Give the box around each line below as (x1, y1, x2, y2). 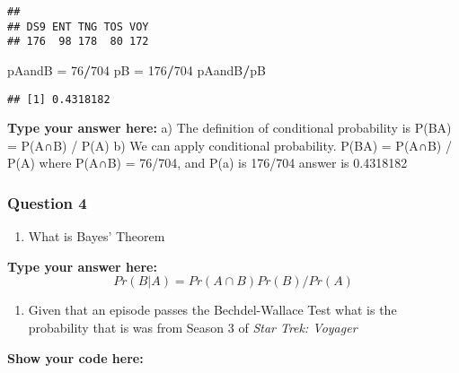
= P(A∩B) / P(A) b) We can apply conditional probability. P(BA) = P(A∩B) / (7, 135, 452, 154)
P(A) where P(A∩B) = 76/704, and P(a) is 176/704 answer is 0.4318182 (7, 153, 408, 172)
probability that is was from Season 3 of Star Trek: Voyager (28, 318, 357, 336)
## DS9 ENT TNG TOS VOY (7, 20, 149, 33)
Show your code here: (7, 348, 144, 367)
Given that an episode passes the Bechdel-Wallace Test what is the (28, 300, 397, 319)
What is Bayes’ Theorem (28, 227, 165, 246)
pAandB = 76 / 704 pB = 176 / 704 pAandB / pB (7, 60, 266, 79)
